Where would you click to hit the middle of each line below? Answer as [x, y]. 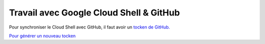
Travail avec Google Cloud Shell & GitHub [94, 13]
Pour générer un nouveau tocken [42, 36]
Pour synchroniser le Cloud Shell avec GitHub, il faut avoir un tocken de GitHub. [90, 27]
